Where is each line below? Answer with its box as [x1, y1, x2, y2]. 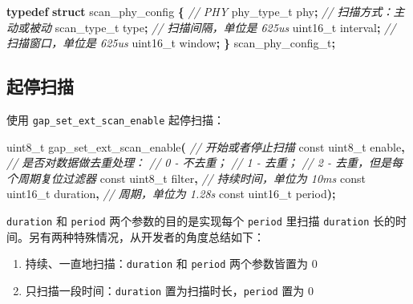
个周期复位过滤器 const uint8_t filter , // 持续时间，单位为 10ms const [6, 169, 366, 186]
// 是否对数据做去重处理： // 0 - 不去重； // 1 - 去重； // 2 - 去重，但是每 [6, 154, 403, 171]
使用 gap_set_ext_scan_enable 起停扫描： [6, 111, 225, 128]
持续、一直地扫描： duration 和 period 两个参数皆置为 [25, 255, 309, 272]
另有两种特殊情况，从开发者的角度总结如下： [28, 228, 265, 245]
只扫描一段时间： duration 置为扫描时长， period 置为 [25, 282, 305, 298]
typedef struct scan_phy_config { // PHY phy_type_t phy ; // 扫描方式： [6, 3, 394, 19]
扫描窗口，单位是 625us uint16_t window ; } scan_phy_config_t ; [6, 34, 335, 51]
